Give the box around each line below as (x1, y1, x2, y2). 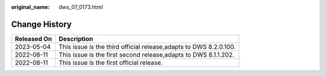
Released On (14, 34, 53, 43)
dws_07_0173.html (59, 4, 103, 10)
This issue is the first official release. (59, 58, 163, 66)
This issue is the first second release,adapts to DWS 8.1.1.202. (59, 50, 235, 59)
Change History (11, 19, 72, 30)
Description (59, 34, 94, 43)
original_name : (11, 4, 50, 10)
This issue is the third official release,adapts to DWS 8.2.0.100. (59, 42, 236, 51)
